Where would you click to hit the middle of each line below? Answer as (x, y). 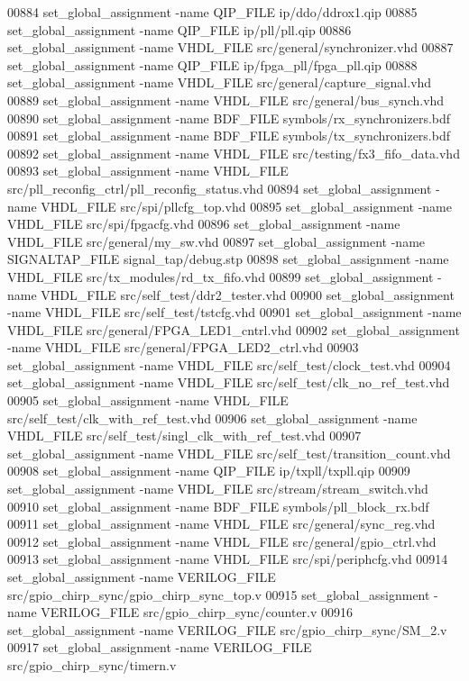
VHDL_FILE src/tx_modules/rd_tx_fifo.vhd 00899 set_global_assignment (221, 276)
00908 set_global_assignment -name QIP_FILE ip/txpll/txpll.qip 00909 (209, 471)
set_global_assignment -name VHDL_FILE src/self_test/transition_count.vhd (229, 453)
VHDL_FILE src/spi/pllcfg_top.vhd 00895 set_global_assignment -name (246, 206)
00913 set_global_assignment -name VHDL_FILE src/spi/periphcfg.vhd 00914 (228, 559)
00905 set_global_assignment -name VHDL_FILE (148, 400)
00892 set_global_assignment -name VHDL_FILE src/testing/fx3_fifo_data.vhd (234, 153)
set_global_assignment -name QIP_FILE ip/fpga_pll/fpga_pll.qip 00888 (212, 64)
